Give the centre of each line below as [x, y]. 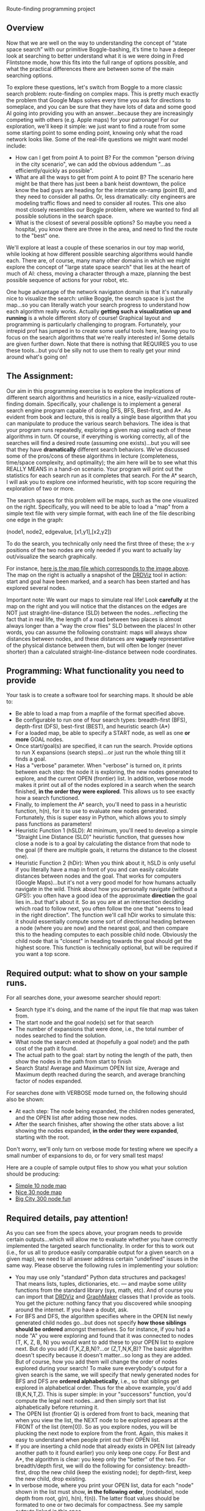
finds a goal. [31, 759]
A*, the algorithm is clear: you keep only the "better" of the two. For [100, 1460]
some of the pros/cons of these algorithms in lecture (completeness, [92, 456]
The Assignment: [40, 376]
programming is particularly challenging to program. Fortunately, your [94, 324]
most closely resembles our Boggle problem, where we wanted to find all [107, 209]
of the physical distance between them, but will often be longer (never [95, 645]
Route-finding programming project [51, 9]
